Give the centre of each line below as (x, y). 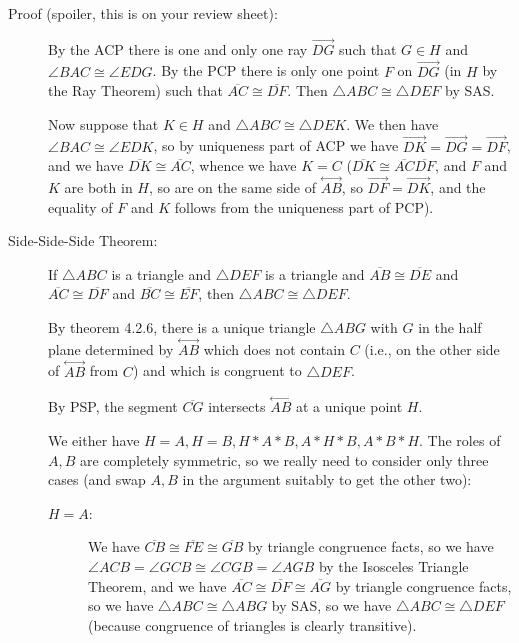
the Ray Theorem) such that (135, 90)
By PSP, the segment (113, 406)
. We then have (392, 123)
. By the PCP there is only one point (266, 70)
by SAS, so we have (331, 605)
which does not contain (274, 348)
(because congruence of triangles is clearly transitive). (252, 624)
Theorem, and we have (157, 585)
